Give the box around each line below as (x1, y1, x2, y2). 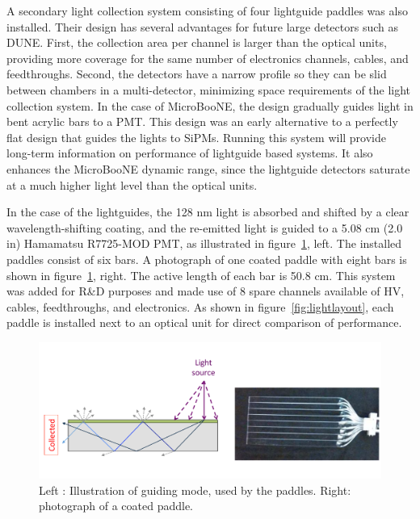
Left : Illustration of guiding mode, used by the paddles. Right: (39, 481, 351, 498)
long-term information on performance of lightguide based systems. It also (6, 144, 373, 161)
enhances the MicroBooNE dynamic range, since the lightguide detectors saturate (6, 160, 410, 177)
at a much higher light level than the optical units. (6, 176, 258, 193)
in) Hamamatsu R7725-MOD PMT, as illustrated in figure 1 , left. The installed (6, 235, 402, 252)
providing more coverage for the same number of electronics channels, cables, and (6, 49, 409, 66)
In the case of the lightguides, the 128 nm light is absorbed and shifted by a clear (6, 203, 409, 220)
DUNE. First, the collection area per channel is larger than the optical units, (6, 34, 387, 51)
